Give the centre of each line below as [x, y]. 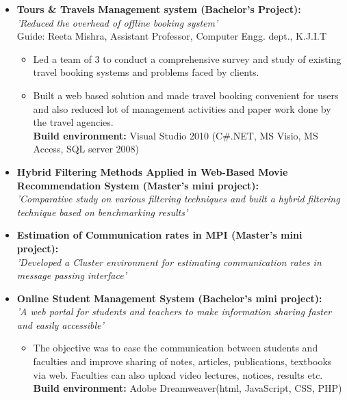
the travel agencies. [73, 122]
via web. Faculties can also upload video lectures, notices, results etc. [178, 374]
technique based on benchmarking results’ [102, 212]
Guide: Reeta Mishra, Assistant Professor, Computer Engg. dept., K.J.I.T [172, 36]
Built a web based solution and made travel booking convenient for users [186, 95]
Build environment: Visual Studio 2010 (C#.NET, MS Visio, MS [176, 135]
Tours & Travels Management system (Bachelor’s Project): [159, 9]
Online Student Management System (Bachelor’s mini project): [169, 298]
